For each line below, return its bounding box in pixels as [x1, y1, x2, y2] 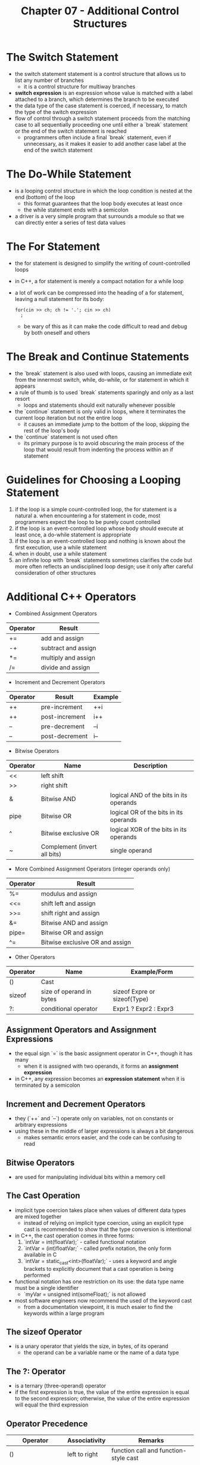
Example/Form [130, 967, 173, 976]
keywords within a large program [23, 1310, 105, 1317]
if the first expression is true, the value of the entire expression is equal [14, 1389, 189, 1396]
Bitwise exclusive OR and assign [40, 938, 132, 946]
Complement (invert [40, 842, 97, 851]
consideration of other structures [14, 569, 96, 576]
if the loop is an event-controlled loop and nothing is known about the [14, 537, 186, 544]
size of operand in [40, 987, 92, 995]
